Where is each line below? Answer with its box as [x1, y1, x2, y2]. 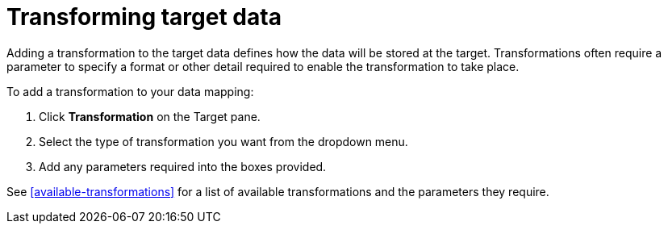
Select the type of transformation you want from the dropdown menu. [39, 134, 408, 148]
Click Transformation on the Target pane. [39, 109, 261, 123]
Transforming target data [6, 3, 282, 31]
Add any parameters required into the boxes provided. [39, 159, 327, 174]
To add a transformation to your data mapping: [6, 84, 254, 98]
